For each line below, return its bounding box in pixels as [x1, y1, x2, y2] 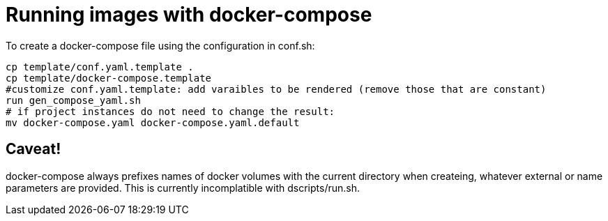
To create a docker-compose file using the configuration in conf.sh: [6, 39, 315, 52]
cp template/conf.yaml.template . [6, 61, 194, 73]
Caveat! [6, 140, 61, 158]
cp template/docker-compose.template [6, 72, 212, 84]
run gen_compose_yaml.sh [6, 94, 141, 106]
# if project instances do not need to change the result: [6, 105, 335, 117]
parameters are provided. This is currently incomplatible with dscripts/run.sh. [6, 181, 360, 194]
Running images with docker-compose [6, 3, 372, 26]
